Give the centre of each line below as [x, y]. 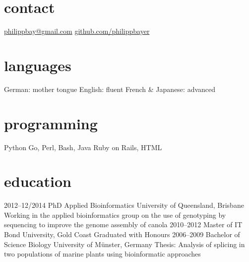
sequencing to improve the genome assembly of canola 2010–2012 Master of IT [123, 224]
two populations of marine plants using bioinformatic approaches [102, 254]
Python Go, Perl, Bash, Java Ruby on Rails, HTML [83, 147]
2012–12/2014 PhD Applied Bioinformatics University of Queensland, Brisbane [124, 205]
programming [51, 123]
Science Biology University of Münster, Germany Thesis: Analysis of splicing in [124, 244]
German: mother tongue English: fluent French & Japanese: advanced [110, 89]
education [38, 181]
